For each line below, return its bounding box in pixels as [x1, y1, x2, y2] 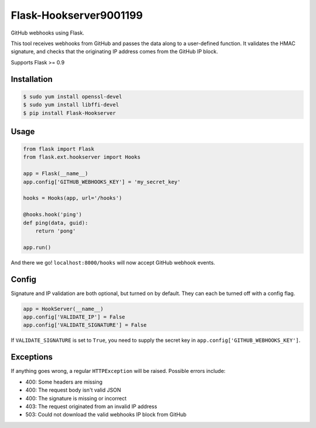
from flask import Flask [23, 146, 95, 152]
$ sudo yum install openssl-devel [23, 93, 122, 100]
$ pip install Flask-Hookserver [23, 109, 116, 117]
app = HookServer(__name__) [23, 305, 104, 312]
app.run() [23, 244, 51, 251]
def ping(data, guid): [23, 220, 88, 226]
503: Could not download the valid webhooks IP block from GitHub [25, 411, 187, 418]
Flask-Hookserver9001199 [11, 9, 143, 22]
